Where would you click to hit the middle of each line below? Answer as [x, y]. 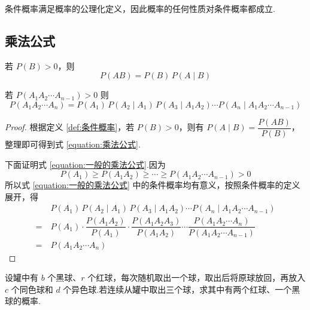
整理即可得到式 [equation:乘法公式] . [73, 144]
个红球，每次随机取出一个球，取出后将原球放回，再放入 [197, 277]
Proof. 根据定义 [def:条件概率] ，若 [70, 127]
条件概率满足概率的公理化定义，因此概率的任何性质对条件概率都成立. [140, 8]
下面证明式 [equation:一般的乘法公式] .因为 [85, 164]
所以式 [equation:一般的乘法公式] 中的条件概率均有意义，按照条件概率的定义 [153, 185]
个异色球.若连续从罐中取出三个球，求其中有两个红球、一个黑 [182, 289]
